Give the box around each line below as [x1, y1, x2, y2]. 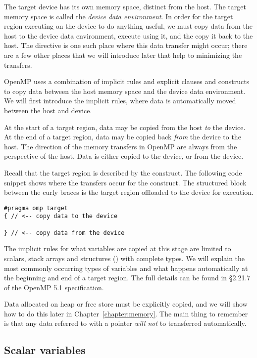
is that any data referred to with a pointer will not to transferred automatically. [4, 318, 247, 328]
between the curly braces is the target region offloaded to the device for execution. [4, 187, 254, 197]
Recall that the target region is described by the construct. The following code [4, 167, 242, 178]
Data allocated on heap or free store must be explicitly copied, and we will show [4, 299, 248, 309]
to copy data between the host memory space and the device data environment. [4, 86, 246, 96]
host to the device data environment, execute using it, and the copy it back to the [4, 30, 253, 41]
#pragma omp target [4, 204, 68, 212]
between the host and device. [4, 105, 92, 115]
